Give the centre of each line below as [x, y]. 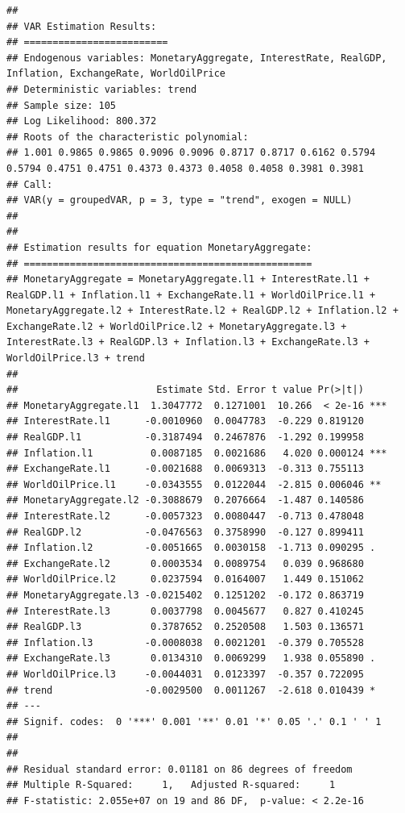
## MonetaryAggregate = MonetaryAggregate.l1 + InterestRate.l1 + [188, 279]
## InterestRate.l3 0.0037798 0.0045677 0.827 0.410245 [185, 611]
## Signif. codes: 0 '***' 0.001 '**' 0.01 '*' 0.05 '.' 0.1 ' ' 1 [194, 721]
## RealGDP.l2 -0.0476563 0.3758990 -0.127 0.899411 [185, 532]
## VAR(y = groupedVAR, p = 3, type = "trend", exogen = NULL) [180, 200]
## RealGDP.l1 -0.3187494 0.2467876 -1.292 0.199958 [185, 438]
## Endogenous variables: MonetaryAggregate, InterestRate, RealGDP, [197, 58]
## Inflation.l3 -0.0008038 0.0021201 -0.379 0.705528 [185, 642]
